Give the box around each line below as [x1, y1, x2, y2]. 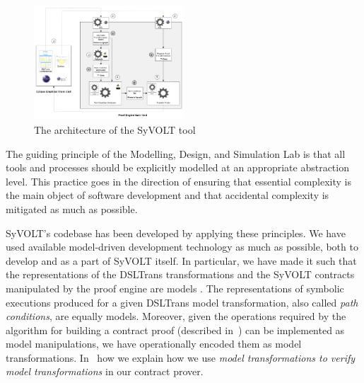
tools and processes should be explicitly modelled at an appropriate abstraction [6, 160, 349, 175]
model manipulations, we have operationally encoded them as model [6, 336, 302, 351]
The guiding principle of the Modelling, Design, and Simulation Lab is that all [6, 146, 346, 161]
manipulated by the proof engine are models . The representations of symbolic [6, 280, 344, 295]
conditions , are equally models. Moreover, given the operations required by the [6, 309, 346, 324]
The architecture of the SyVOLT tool [34, 122, 196, 137]
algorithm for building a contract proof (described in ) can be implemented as [6, 322, 345, 337]
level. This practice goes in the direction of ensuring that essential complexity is [6, 173, 351, 188]
